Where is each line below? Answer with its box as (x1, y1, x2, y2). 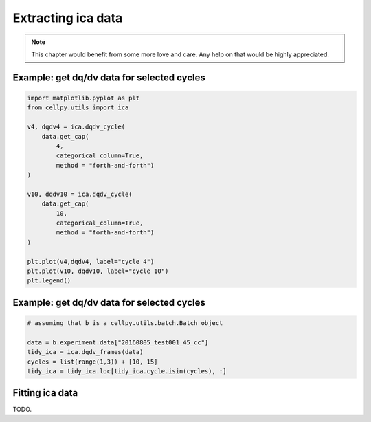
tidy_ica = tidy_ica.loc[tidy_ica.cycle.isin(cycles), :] (27, 367, 227, 375)
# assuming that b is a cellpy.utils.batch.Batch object (27, 319, 223, 326)
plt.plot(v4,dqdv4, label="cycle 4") (27, 258, 155, 265)
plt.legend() (27, 277, 71, 285)
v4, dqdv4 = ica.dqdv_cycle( (27, 123, 126, 131)
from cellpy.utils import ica (27, 104, 129, 111)
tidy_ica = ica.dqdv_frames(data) (27, 348, 144, 356)
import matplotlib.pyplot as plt (27, 93, 140, 102)
